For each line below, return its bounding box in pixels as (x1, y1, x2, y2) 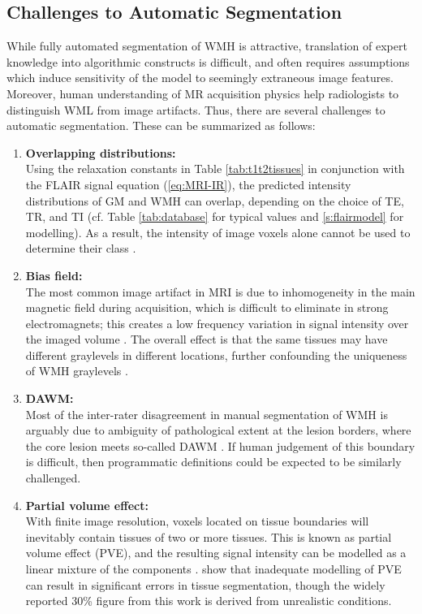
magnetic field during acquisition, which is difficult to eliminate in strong (25, 299, 389, 316)
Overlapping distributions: (25, 144, 176, 161)
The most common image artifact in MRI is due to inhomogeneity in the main (25, 283, 416, 300)
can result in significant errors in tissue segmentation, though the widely (25, 576, 385, 593)
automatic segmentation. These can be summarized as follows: (6, 117, 316, 134)
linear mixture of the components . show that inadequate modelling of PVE (25, 560, 402, 577)
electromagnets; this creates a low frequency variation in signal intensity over (25, 314, 409, 331)
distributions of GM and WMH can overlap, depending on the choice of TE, (25, 192, 404, 209)
